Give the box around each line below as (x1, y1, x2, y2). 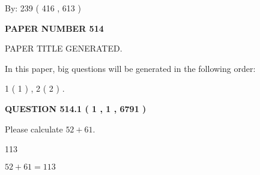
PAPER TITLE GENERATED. (5, 42, 122, 55)
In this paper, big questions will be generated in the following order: (5, 62, 256, 74)
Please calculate (5, 122, 63, 135)
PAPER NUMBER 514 (5, 22, 104, 34)
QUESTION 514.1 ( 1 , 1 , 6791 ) (5, 102, 147, 114)
